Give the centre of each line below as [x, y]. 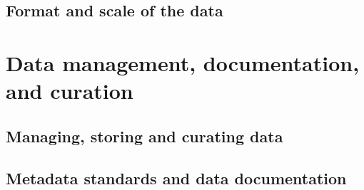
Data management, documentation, [183, 62]
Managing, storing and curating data [145, 136]
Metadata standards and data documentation [176, 178]
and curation [70, 91]
